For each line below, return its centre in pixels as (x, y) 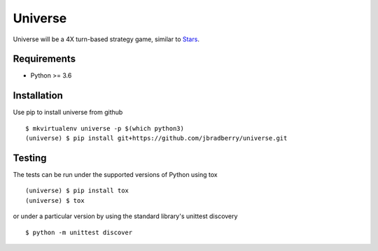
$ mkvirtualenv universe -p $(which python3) (105, 128)
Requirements (44, 59)
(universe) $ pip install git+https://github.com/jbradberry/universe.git (156, 138)
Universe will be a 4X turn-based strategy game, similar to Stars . (106, 39)
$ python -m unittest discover (79, 232)
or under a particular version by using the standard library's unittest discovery (125, 216)
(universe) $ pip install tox (77, 191)
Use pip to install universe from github (68, 113)
